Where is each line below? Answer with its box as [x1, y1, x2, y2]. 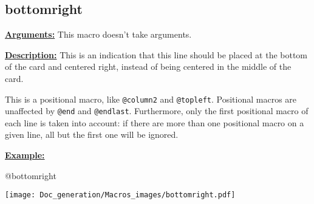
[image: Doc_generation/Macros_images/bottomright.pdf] [5, 191, 236, 200]
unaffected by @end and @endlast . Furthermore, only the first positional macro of [5, 104, 309, 117]
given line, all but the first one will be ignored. [5, 128, 179, 141]
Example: [5, 149, 45, 161]
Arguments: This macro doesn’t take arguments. [5, 28, 192, 41]
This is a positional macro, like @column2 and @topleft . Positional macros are [5, 92, 297, 105]
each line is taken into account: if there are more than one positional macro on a [5, 116, 304, 129]
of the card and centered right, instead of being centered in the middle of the [5, 60, 292, 73]
